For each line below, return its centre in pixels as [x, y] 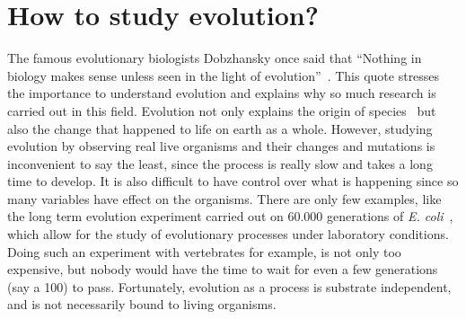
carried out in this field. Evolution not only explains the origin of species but [222, 110]
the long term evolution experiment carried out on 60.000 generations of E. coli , [230, 216]
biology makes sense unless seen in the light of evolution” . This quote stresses [224, 75]
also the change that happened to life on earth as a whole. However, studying [220, 128]
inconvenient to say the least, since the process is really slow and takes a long [220, 163]
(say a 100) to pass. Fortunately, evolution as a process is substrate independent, [229, 286]
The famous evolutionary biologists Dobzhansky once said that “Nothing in [215, 58]
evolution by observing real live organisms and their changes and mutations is [221, 146]
